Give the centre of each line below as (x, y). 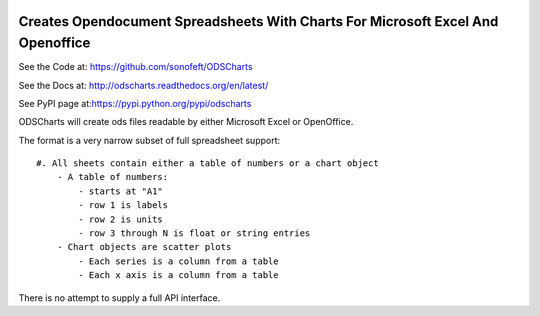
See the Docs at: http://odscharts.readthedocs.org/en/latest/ (143, 85)
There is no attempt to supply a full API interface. (119, 297)
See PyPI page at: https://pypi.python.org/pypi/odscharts (135, 103)
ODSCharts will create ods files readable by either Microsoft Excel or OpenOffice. (186, 122)
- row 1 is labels (123, 205)
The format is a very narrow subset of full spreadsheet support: (149, 140)
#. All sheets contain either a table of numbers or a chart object (207, 163)
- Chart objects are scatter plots (144, 247)
